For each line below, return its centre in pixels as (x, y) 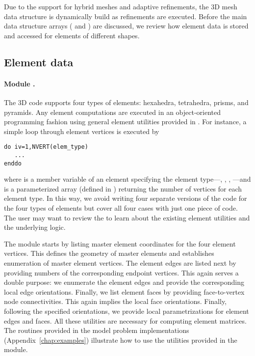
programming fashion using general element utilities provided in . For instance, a (125, 122)
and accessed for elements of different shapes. (72, 35)
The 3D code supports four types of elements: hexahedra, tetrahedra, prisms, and (126, 102)
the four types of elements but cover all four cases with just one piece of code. (121, 208)
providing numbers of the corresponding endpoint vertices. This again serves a (121, 272)
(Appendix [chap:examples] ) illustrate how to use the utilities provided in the (121, 340)
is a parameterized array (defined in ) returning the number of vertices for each (123, 188)
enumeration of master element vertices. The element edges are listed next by (120, 263)
